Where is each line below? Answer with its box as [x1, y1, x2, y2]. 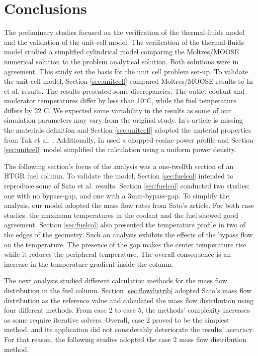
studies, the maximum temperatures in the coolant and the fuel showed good [4, 209, 238, 220]
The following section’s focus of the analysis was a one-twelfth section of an [4, 161, 234, 171]
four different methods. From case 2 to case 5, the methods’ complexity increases [4, 305, 250, 315]
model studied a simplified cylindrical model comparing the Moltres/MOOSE [4, 46, 240, 57]
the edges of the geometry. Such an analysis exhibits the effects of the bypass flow [4, 229, 253, 239]
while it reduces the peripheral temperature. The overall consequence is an [4, 249, 231, 259]
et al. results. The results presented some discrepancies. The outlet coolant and [4, 85, 245, 96]
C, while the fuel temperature [146, 95, 237, 106]
